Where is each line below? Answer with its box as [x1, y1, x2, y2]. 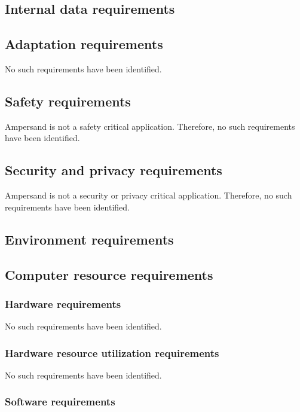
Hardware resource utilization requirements [5, 345, 219, 360]
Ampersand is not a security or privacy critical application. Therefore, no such [5, 189, 292, 202]
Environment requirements [5, 230, 174, 248]
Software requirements [5, 394, 115, 409]
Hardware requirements [5, 296, 121, 311]
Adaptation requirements [5, 35, 163, 53]
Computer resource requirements [5, 265, 213, 283]
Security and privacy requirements [5, 161, 222, 179]
